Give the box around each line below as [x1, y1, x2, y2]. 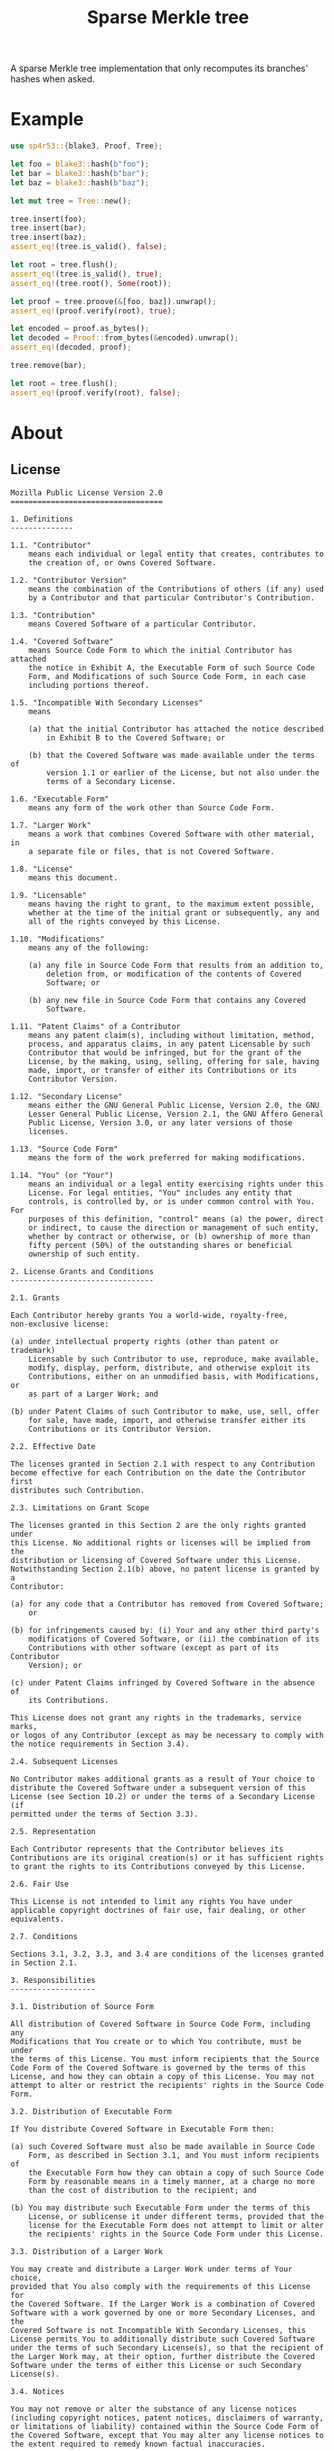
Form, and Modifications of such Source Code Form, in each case [28, 671, 307, 681]
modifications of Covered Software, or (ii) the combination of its [28, 1634, 320, 1644]
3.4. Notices [10, 2386, 65, 2396]
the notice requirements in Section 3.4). [10, 1739, 190, 1749]
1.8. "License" [10, 864, 74, 874]
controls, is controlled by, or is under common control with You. [28, 1196, 315, 1206]
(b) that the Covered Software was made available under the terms [28, 750, 315, 760]
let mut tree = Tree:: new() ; [10, 196, 132, 206]
